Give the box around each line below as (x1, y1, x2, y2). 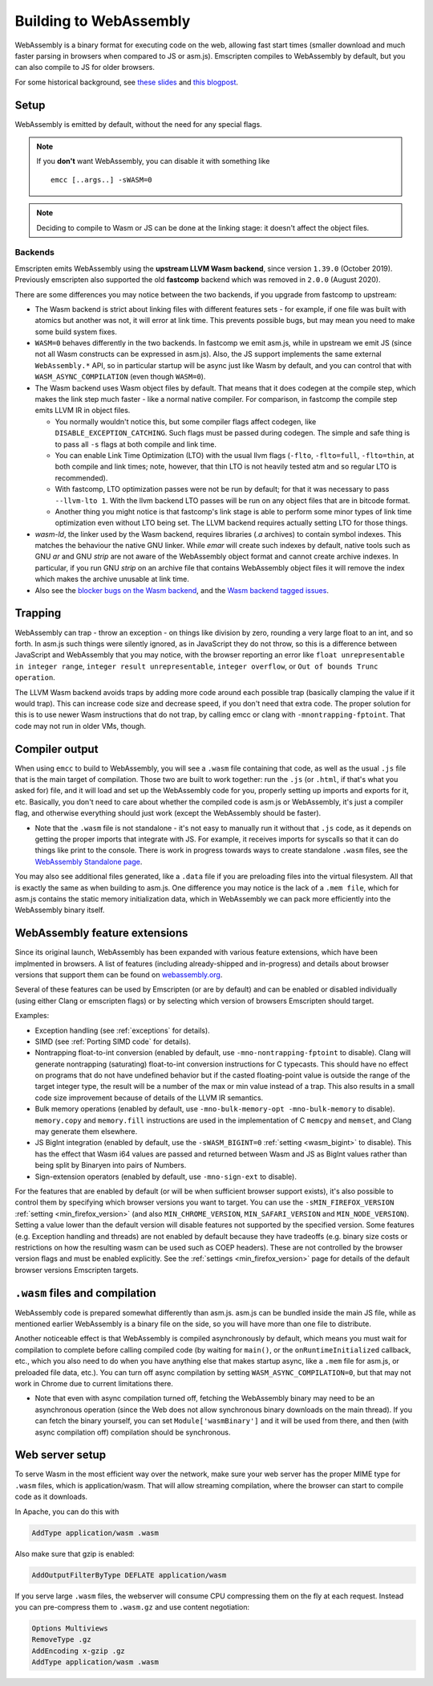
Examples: (14, 1011, 50, 1021)
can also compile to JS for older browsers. (14, 63, 156, 72)
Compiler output (14, 742, 99, 755)
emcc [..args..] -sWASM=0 (51, 175, 152, 184)
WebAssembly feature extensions (14, 927, 188, 940)
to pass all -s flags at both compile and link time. (55, 439, 216, 449)
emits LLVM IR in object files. (34, 406, 131, 415)
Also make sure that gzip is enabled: (14, 1549, 136, 1558)
